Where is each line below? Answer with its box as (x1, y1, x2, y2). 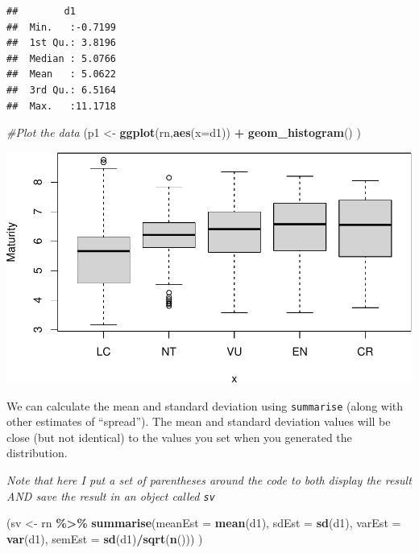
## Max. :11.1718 (6, 100, 117, 112)
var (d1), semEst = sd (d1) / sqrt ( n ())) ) (6, 530, 203, 547)
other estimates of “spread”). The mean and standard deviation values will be (6, 413, 391, 430)
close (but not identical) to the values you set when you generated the (6, 428, 352, 445)
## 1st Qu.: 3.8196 (6, 37, 117, 49)
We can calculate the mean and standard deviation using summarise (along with (6, 397, 404, 414)
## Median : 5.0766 (6, 52, 117, 64)
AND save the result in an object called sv (6, 487, 215, 504)
